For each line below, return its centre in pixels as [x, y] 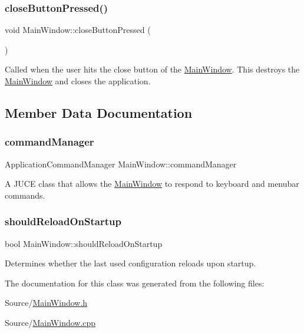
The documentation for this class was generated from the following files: [135, 283]
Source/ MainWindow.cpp [50, 322]
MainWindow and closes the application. [78, 81]
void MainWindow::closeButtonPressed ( [78, 30]
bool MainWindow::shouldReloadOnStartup [84, 243]
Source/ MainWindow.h [46, 303]
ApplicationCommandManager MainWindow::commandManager [121, 164]
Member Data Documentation [99, 112]
